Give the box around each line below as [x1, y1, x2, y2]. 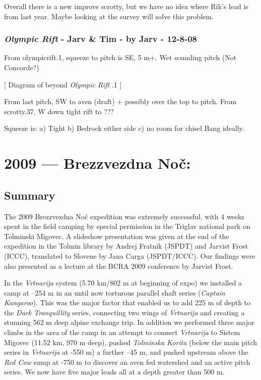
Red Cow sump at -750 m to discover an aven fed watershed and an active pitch [4, 356, 250, 367]
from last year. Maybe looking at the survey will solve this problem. [4, 11, 214, 21]
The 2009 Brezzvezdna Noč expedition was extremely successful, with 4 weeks [4, 211, 244, 221]
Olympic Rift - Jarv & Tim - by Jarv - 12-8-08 [4, 32, 198, 45]
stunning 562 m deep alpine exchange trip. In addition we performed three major [4, 317, 254, 327]
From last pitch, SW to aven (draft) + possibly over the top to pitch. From [4, 96, 237, 107]
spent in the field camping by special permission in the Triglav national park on [4, 221, 250, 231]
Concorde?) [4, 62, 39, 72]
